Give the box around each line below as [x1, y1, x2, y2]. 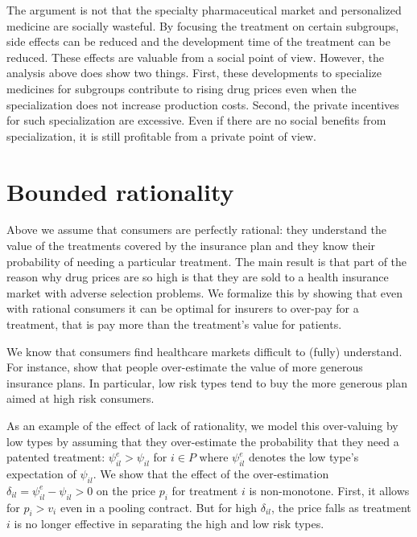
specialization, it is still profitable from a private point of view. [6, 127, 316, 144]
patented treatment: [6, 449, 105, 465]
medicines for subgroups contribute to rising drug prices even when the [6, 80, 357, 96]
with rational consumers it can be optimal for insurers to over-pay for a [6, 300, 359, 317]
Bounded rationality [6, 174, 234, 207]
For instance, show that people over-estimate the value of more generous [6, 359, 363, 375]
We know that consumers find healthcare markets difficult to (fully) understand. [6, 342, 403, 359]
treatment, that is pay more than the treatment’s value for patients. [6, 316, 342, 333]
